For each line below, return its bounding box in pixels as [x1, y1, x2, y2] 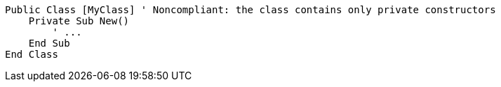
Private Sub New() [28, 15, 130, 26]
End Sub [28, 38, 70, 49]
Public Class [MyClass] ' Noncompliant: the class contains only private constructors [5, 4, 496, 15]
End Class [5, 49, 58, 60]
